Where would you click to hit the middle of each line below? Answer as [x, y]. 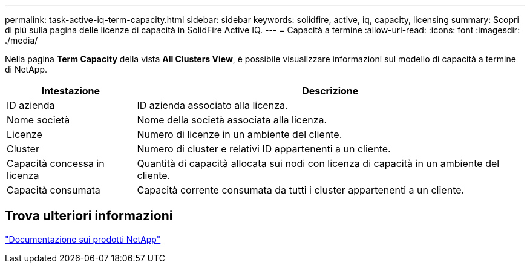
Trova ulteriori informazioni [89, 216]
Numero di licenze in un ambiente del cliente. [240, 134]
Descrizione [330, 91]
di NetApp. [26, 69]
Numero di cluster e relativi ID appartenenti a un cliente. [264, 149]
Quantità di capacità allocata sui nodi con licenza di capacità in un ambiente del [318, 163]
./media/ [21, 40]
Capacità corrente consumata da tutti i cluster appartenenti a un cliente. [301, 190]
